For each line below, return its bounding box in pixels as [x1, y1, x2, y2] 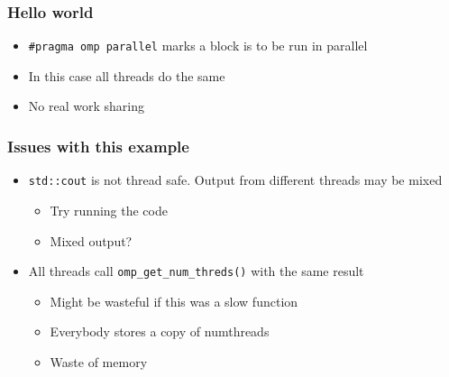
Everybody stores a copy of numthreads [50, 322, 270, 341]
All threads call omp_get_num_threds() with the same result [28, 262, 364, 280]
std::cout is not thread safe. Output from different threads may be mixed [28, 170, 443, 189]
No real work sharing [28, 97, 144, 115]
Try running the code [50, 200, 168, 219]
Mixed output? [50, 231, 133, 250]
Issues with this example [7, 134, 189, 157]
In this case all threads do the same [28, 66, 225, 85]
